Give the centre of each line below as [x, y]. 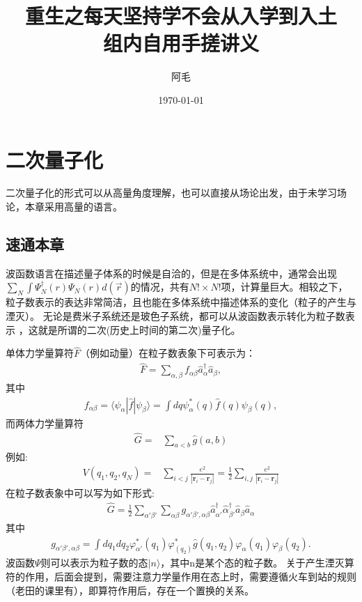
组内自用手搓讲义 [181, 43]
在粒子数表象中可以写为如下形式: [80, 493]
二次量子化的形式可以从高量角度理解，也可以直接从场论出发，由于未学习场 [176, 193]
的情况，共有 [160, 287]
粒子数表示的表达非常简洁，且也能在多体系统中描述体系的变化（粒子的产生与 [181, 302]
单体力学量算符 [40, 353]
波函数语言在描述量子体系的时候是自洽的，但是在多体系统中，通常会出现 [171, 273]
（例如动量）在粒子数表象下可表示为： [168, 353]
